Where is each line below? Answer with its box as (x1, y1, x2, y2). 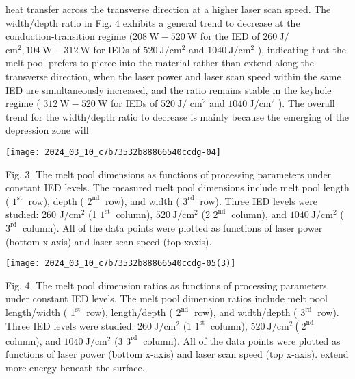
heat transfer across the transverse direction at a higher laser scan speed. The (5, 2, 331, 16)
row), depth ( (28, 193, 84, 208)
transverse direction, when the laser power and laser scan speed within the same (5, 69, 341, 83)
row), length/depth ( (86, 305, 173, 319)
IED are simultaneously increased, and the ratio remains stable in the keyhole (5, 82, 332, 97)
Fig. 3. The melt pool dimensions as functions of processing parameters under (5, 167, 332, 181)
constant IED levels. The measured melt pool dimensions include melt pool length (5, 180, 350, 195)
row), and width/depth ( (194, 305, 298, 319)
